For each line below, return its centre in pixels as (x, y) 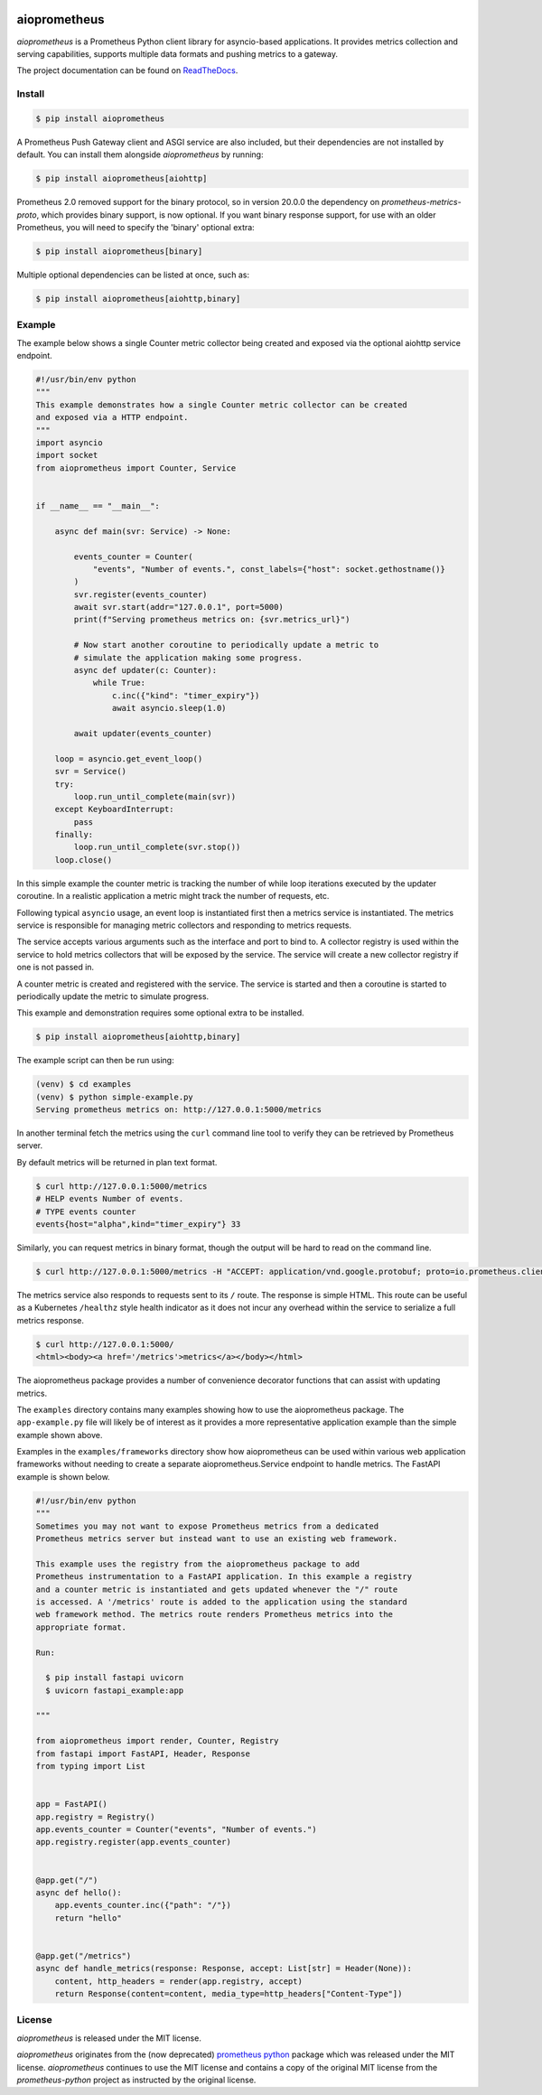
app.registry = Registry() (95, 1817)
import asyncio (69, 442)
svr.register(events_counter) (140, 594)
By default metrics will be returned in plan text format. (117, 1162)
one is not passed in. (56, 968)
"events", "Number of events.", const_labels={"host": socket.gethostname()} (269, 569)
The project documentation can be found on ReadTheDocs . (127, 70)
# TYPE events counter (86, 1211)
